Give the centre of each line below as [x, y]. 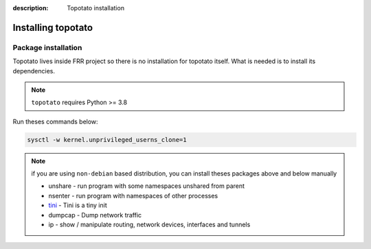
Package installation [47, 47]
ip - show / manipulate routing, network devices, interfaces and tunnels [149, 225]
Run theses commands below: [56, 121]
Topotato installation [96, 8]
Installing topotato [53, 27]
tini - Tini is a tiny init [78, 205]
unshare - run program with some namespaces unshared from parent [147, 186]
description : [31, 8]
